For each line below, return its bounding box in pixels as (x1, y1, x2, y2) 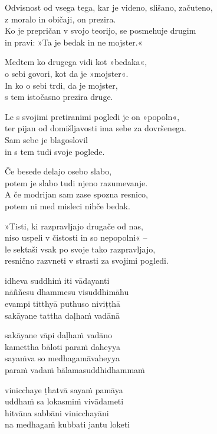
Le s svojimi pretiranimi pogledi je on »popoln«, (5, 110, 180, 122)
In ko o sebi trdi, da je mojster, (5, 79, 118, 91)
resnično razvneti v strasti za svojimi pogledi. (5, 254, 169, 267)
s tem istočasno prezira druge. (5, 90, 113, 103)
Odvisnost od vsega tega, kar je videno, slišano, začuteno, (5, 1, 213, 13)
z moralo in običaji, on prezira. (5, 12, 116, 25)
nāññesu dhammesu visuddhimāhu (5, 286, 129, 298)
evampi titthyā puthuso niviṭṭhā (5, 297, 121, 310)
